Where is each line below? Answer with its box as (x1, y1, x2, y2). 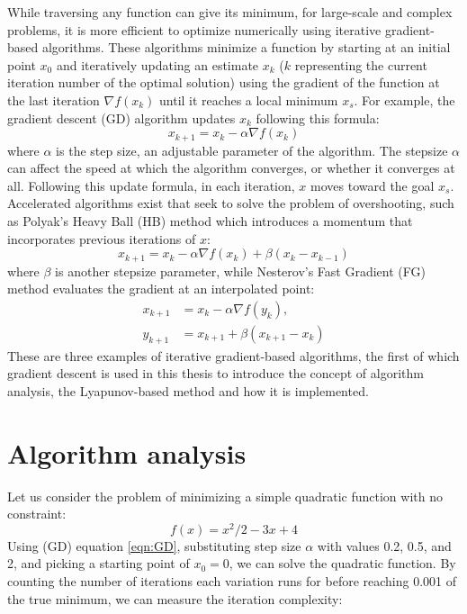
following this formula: (256, 108, 380, 127)
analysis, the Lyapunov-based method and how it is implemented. (7, 381, 369, 400)
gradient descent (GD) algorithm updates (7, 108, 236, 127)
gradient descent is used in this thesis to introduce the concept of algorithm (7, 364, 424, 383)
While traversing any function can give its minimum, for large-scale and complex (7, 3, 453, 21)
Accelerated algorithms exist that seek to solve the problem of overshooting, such (7, 194, 454, 212)
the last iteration (7, 90, 100, 109)
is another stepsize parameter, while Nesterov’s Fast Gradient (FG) (55, 261, 426, 280)
